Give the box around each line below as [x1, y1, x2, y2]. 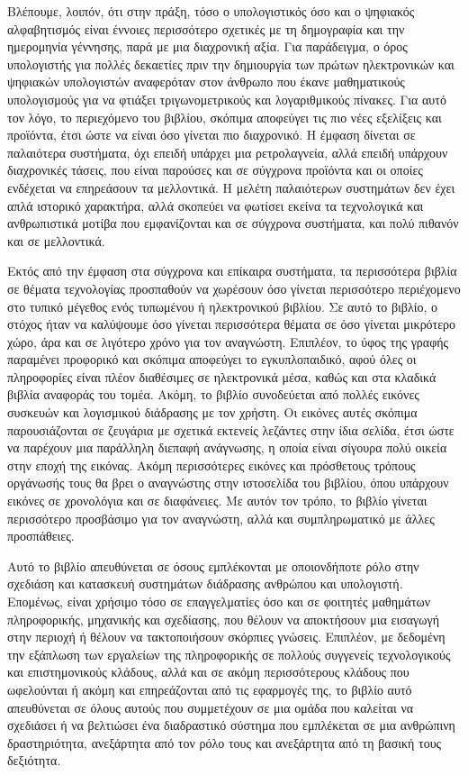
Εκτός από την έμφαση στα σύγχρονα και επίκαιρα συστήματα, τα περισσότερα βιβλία [7, 261, 457, 280]
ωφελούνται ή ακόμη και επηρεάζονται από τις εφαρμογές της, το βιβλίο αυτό [7, 679, 412, 698]
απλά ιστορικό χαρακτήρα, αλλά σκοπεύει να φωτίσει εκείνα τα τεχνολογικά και [7, 196, 424, 214]
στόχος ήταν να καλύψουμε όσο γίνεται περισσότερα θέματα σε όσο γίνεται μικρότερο [7, 315, 456, 333]
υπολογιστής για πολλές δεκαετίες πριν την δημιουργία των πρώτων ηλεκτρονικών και [7, 54, 454, 73]
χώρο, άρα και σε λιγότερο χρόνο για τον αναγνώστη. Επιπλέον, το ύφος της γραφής [7, 332, 449, 351]
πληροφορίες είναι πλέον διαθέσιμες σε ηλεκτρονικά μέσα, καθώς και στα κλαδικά [7, 367, 436, 386]
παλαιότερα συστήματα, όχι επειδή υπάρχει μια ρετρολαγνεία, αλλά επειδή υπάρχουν [7, 142, 448, 161]
